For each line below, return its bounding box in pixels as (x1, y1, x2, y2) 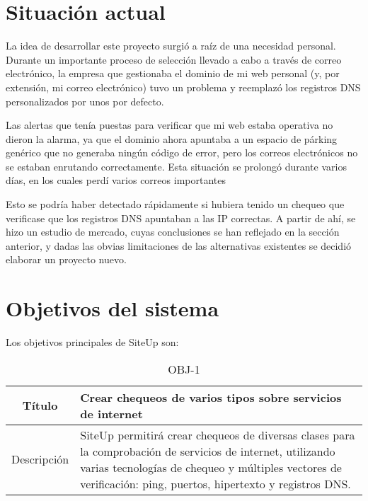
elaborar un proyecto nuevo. (6, 252, 127, 267)
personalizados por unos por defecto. (6, 93, 164, 108)
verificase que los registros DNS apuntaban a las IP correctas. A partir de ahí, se (6, 210, 356, 225)
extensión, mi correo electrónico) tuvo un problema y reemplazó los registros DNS (6, 79, 361, 94)
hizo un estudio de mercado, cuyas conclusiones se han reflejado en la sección (6, 224, 340, 239)
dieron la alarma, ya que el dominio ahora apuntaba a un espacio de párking (6, 131, 338, 146)
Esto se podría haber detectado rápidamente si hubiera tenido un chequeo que (6, 197, 345, 212)
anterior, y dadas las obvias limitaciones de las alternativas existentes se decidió (6, 238, 352, 253)
